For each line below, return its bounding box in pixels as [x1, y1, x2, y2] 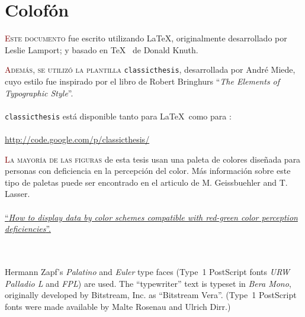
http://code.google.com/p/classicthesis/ [5, 133, 150, 145]
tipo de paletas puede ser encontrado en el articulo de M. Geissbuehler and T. [5, 176, 288, 188]
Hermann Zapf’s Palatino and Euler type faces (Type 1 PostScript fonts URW [5, 265, 290, 277]
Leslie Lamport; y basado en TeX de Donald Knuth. [5, 43, 198, 56]
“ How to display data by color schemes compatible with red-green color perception [5, 211, 298, 223]
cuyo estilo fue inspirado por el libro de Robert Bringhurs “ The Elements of [5, 75, 280, 87]
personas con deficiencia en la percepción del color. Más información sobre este [5, 164, 291, 177]
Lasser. [5, 187, 30, 200]
